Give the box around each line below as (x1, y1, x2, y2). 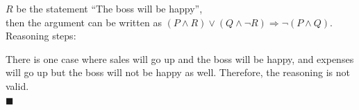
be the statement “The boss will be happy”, (16, 1, 203, 15)
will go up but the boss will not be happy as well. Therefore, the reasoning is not (6, 65, 350, 80)
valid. (6, 78, 29, 93)
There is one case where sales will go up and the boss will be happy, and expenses (6, 51, 354, 66)
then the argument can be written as (6, 15, 162, 29)
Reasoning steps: (6, 28, 76, 43)
